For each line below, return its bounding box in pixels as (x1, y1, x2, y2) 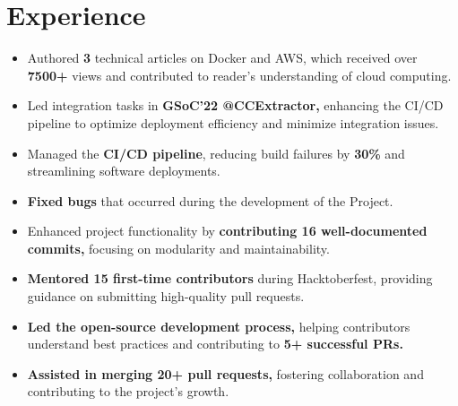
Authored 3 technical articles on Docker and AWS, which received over (27, 48, 418, 67)
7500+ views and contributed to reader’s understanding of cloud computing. (27, 65, 452, 84)
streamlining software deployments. (27, 161, 220, 180)
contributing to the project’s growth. (27, 382, 229, 401)
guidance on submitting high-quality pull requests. (27, 287, 305, 306)
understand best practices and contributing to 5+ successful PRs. (27, 334, 403, 353)
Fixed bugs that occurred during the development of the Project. (27, 191, 393, 210)
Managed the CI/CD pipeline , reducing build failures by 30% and (27, 143, 405, 162)
